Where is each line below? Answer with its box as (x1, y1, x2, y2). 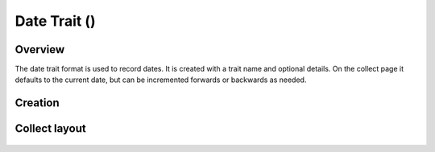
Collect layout (14, 121, 86, 136)
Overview (14, 43, 65, 56)
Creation (14, 97, 60, 110)
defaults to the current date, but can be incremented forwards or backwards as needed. (14, 75, 307, 84)
